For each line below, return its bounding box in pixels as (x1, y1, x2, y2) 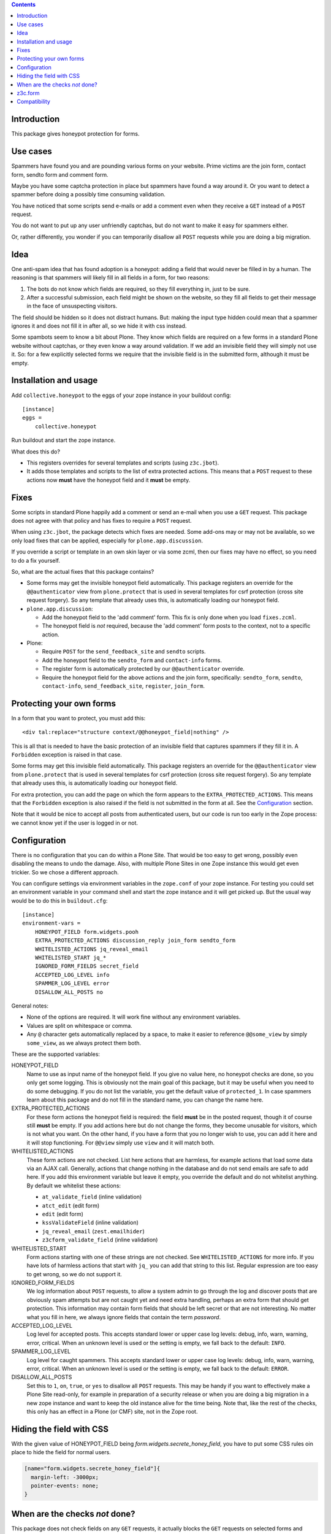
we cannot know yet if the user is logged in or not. (11, 819, 138, 827)
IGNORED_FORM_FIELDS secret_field (34, 963, 139, 969)
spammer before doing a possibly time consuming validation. (11, 191, 165, 198)
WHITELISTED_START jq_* (34, 954, 107, 962)
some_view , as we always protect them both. (26, 1039, 142, 1046)
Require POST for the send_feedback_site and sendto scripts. (42, 648, 206, 655)
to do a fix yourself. (11, 557, 61, 564)
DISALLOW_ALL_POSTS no (34, 989, 104, 995)
